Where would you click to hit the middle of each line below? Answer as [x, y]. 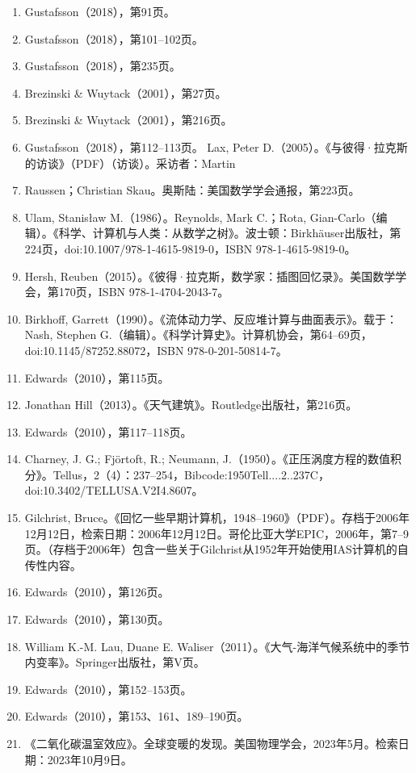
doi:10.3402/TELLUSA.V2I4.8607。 [114, 490]
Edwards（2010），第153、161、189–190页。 [137, 716]
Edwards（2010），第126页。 [97, 592]
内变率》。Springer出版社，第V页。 [115, 662]
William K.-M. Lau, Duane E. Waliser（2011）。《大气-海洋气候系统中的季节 [217, 646]
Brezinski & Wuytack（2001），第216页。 [128, 120]
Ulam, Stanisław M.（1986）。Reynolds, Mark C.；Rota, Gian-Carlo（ [200, 217]
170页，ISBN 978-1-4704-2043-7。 [144, 292]
